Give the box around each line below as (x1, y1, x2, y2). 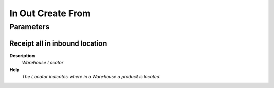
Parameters (9, 22, 50, 31)
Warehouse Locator (22, 60, 64, 66)
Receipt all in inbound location (9, 39, 107, 48)
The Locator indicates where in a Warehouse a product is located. (22, 73, 161, 79)
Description (9, 52, 35, 58)
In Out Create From (9, 8, 91, 19)
